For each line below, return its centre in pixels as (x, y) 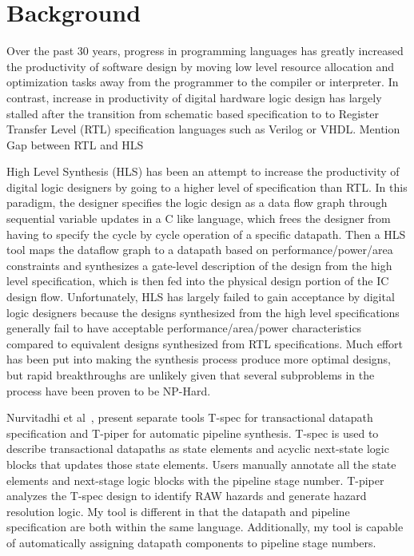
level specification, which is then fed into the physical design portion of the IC (198, 281)
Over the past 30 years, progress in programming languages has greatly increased (205, 51)
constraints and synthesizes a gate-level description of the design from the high (199, 265)
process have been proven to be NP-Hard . (109, 390)
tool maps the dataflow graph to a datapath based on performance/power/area (200, 250)
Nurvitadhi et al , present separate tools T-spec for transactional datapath (190, 417)
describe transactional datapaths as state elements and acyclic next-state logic (198, 449)
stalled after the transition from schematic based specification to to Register (193, 113)
